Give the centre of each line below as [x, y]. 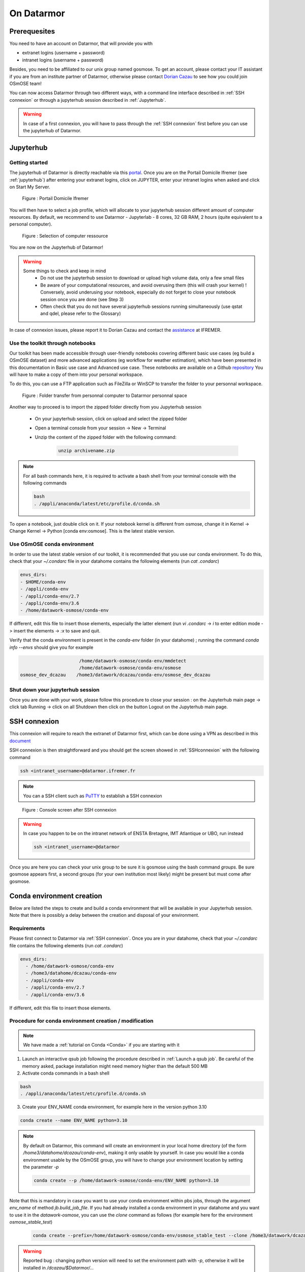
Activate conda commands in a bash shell [66, 1073]
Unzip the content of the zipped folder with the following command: [106, 437]
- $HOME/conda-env [43, 582]
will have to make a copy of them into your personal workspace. [76, 374]
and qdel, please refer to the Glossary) [81, 313]
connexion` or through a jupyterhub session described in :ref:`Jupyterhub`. [88, 100]
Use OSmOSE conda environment [52, 544]
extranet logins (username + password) [64, 53]
